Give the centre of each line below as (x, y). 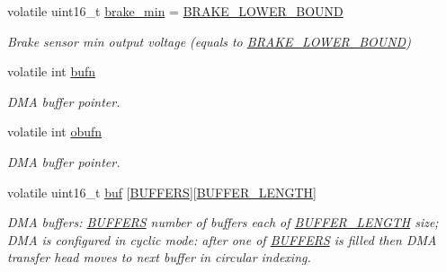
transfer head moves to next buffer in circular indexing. (159, 257)
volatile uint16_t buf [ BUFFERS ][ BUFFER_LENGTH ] (162, 192)
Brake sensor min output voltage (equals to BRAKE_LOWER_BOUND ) (209, 41)
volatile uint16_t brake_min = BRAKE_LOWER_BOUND (175, 11)
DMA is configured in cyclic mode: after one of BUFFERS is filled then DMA (222, 239)
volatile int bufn (52, 71)
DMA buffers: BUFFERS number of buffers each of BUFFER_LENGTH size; (223, 222)
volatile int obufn (55, 132)
